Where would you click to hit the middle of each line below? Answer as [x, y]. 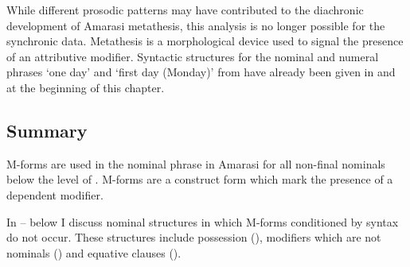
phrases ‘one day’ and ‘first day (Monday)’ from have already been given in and [201, 72]
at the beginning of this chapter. [86, 87]
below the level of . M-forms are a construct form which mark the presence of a [200, 179]
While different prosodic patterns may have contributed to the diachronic [185, 10]
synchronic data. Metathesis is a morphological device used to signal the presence [205, 41]
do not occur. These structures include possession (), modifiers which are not [194, 237]
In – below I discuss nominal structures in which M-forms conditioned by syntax [203, 221]
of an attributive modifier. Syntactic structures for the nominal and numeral [193, 56]
